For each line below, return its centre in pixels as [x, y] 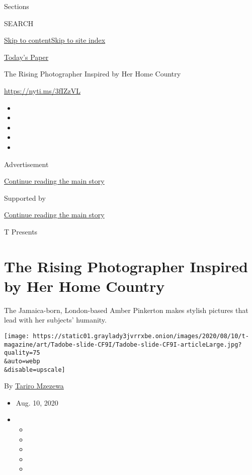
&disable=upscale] [35, 370]
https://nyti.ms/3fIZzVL [43, 90]
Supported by [25, 197]
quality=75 [22, 353]
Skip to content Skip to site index [55, 40]
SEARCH [19, 23]
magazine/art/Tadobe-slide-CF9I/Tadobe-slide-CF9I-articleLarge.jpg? [123, 344]
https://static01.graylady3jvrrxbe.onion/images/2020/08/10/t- [141, 336]
